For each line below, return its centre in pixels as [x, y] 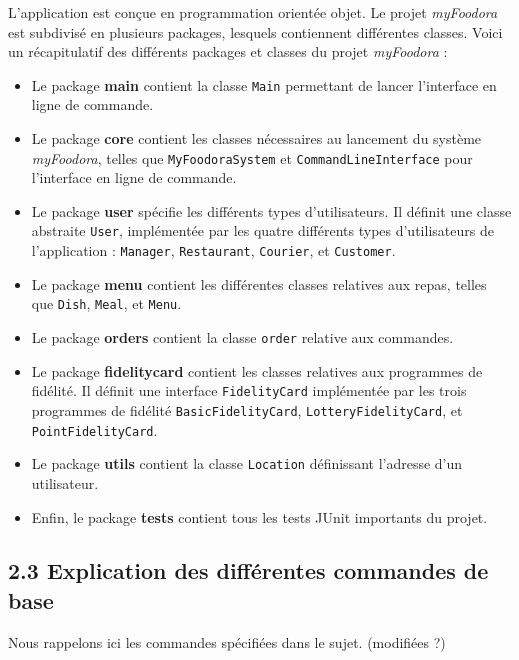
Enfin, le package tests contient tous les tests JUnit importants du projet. [259, 516]
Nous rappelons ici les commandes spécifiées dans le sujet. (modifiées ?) [227, 641]
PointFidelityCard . [94, 429]
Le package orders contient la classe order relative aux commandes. [242, 337]
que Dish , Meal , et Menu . [106, 303]
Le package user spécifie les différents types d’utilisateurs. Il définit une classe [271, 210]
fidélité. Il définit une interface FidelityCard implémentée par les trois [249, 390]
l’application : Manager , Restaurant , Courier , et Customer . [213, 250]
